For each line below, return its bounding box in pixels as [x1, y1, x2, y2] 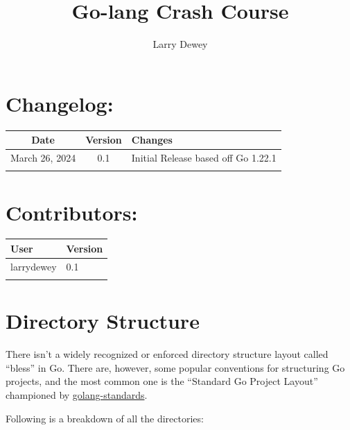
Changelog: [6, 89, 114, 117]
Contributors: [6, 198, 138, 226]
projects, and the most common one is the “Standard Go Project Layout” [6, 374, 318, 388]
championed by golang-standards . [6, 388, 148, 402]
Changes [131, 132, 173, 147]
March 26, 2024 [10, 150, 76, 164]
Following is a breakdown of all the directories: [6, 411, 204, 425]
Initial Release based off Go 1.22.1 [131, 150, 277, 164]
